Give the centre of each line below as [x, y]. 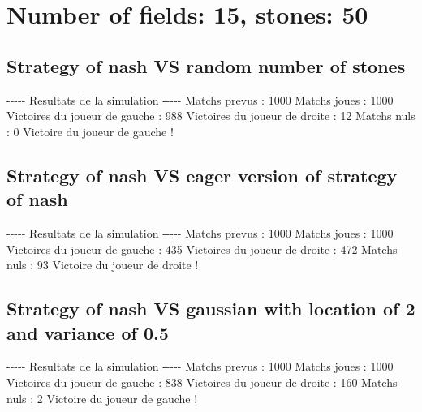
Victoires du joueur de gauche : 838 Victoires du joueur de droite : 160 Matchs [202, 382]
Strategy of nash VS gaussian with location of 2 [211, 309]
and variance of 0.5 [88, 332]
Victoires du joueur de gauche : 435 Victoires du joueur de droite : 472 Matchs [202, 249]
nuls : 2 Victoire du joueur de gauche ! [102, 398]
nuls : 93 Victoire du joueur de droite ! [103, 265]
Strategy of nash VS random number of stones [206, 65]
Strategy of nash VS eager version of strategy [202, 175]
